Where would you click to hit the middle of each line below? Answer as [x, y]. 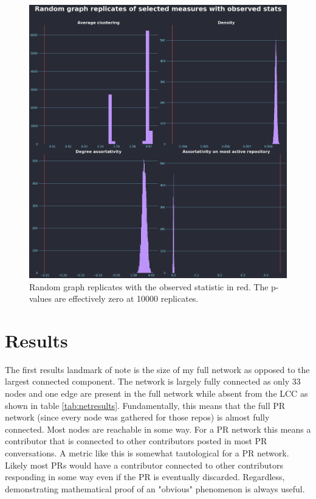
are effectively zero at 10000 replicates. [126, 298]
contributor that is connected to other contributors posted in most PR [136, 441]
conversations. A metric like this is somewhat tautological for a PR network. [147, 453]
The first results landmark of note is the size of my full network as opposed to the [157, 369]
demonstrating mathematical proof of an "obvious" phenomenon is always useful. [155, 488]
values [41, 298]
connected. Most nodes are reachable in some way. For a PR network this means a [158, 429]
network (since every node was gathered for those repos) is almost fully [137, 417]
